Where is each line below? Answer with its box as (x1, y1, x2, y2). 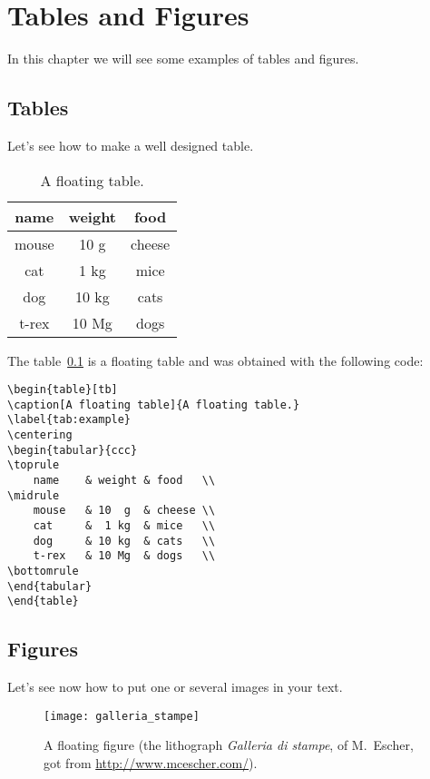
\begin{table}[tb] (7, 383, 118, 397)
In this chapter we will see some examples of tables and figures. (7, 49, 359, 68)
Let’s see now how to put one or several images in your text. (7, 677, 343, 696)
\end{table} (7, 595, 79, 608)
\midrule (7, 488, 60, 502)
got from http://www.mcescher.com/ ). (44, 754, 258, 772)
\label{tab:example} (7, 413, 132, 427)
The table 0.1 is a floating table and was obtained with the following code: (7, 350, 424, 370)
